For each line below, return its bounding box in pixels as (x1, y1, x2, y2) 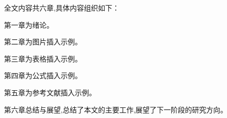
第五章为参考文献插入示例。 (4, 87, 96, 97)
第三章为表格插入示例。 (4, 53, 82, 64)
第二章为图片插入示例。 (4, 36, 82, 47)
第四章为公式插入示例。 (4, 70, 82, 81)
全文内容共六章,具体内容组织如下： (4, 3, 119, 13)
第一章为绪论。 (4, 19, 54, 30)
